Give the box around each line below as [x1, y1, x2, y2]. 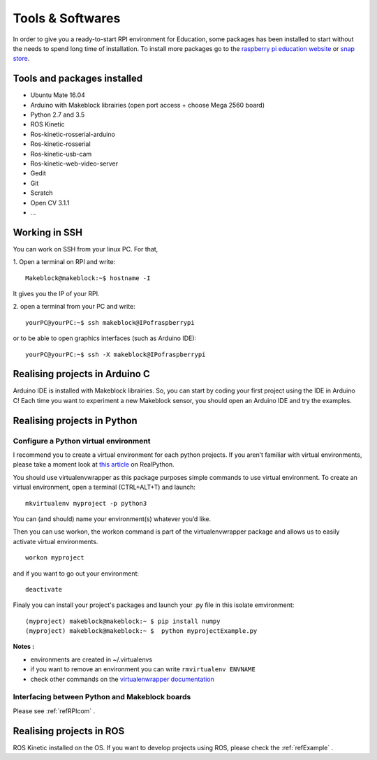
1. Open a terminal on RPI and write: [13, 258, 116, 266]
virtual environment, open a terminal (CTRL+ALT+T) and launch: [13, 483, 195, 492]
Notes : [13, 643, 35, 651]
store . [13, 54, 30, 63]
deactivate [25, 585, 63, 593]
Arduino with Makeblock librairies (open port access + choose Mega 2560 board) [30, 101, 265, 109]
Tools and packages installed [13, 73, 143, 85]
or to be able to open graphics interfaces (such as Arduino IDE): [13, 334, 197, 342]
